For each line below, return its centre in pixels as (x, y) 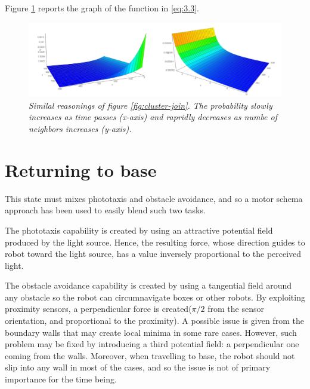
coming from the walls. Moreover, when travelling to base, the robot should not (150, 355)
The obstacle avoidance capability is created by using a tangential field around (148, 285)
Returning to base (81, 169)
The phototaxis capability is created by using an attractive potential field (139, 230)
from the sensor (236, 309)
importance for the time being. (61, 379)
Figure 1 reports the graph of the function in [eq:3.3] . (102, 8)
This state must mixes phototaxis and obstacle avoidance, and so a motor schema (154, 198)
